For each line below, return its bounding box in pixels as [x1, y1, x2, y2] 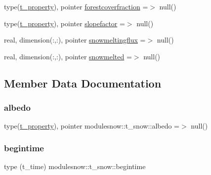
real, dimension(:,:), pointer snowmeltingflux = [4, 35, 146, 45]
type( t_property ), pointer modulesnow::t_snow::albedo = [4, 121, 180, 131]
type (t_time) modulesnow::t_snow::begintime [4, 161, 146, 172]
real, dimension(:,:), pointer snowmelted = [4, 51, 132, 61]
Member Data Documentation [4, 75, 162, 90]
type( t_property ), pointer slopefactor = [4, 18, 125, 28]
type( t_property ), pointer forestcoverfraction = [4, 1, 148, 11]
